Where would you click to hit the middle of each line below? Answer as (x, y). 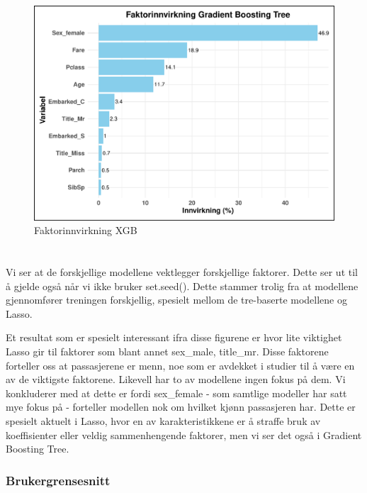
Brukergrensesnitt (58, 480)
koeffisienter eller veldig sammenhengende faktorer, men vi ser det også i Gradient (184, 434)
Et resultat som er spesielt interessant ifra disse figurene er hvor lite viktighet (174, 337)
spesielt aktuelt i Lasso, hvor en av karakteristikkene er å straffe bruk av (163, 420)
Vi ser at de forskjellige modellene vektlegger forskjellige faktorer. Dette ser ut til (182, 272)
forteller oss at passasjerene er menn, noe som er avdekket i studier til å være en (180, 365)
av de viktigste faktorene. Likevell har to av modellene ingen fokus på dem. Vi (176, 379)
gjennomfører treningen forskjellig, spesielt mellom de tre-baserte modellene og (176, 300)
